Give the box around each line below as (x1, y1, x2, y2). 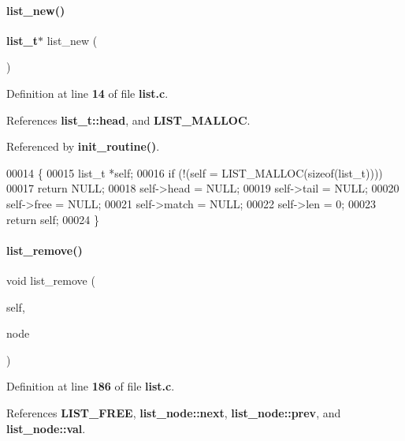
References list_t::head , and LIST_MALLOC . (6, 111, 251, 128)
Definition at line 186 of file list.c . (6, 378, 175, 394)
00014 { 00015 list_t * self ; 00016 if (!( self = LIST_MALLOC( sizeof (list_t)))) (6, 164, 383, 181)
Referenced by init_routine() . (6, 138, 160, 155)
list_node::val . (6, 420, 86, 436)
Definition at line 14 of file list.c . (6, 84, 169, 101)
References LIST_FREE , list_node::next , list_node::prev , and (6, 404, 341, 420)
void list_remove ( (6, 271, 95, 288)
